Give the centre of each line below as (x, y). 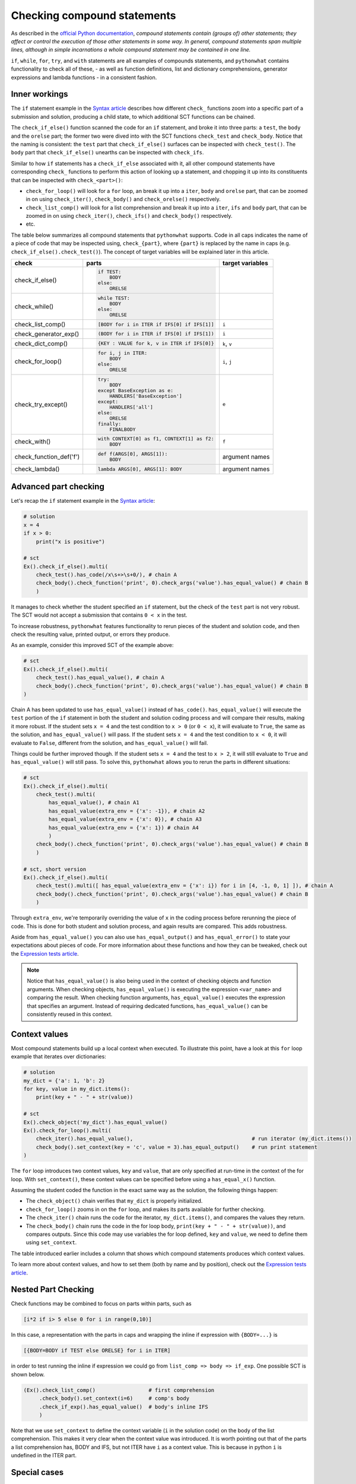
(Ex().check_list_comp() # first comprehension (119, 1390)
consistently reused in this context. (70, 1014)
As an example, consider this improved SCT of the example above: (93, 645)
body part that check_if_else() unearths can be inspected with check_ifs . (107, 153)
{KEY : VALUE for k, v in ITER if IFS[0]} (156, 343)
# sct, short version (55, 869)
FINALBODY (123, 429)
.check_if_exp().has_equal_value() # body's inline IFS (123, 1407)
